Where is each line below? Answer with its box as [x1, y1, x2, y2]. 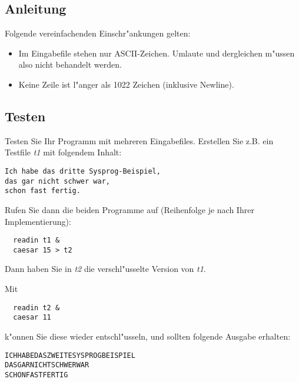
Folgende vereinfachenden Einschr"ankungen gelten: [5, 27, 191, 39]
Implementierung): [5, 215, 71, 227]
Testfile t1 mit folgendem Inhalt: [5, 146, 122, 158]
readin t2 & [13, 303, 60, 312]
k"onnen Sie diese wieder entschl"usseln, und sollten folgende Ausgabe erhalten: [5, 330, 291, 342]
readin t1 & [13, 236, 60, 245]
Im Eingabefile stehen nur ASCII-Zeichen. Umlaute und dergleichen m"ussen [18, 46, 295, 59]
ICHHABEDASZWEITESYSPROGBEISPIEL [5, 351, 135, 360]
